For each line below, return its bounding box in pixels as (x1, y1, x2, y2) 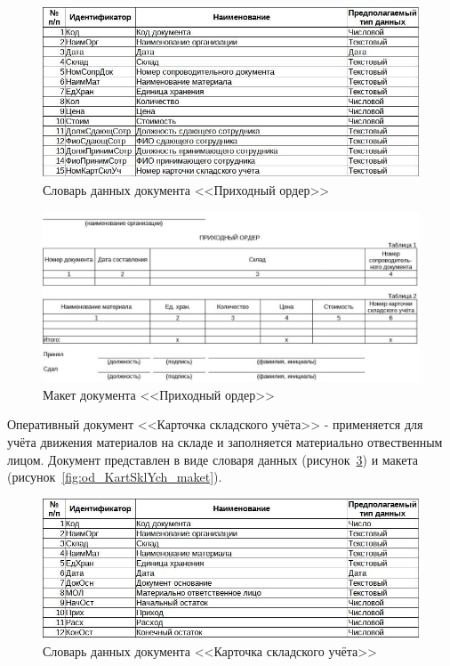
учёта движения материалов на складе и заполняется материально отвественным (7, 432, 443, 451)
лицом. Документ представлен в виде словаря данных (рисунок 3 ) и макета (7, 450, 418, 468)
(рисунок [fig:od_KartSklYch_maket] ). (7, 467, 222, 486)
